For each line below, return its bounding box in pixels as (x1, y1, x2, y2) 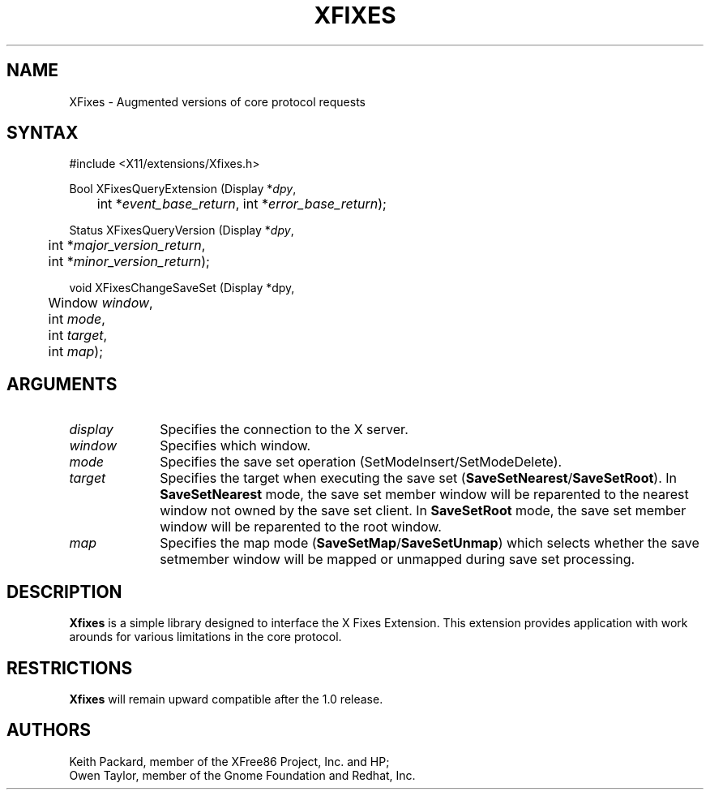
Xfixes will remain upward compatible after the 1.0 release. (69, 691, 383, 706)
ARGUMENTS (6, 373, 118, 394)
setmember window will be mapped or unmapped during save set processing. (160, 551, 635, 568)
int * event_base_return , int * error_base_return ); (96, 196, 387, 213)
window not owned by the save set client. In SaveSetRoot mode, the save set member (160, 502, 686, 519)
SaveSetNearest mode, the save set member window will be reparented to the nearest (160, 486, 689, 503)
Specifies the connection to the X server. (160, 421, 408, 438)
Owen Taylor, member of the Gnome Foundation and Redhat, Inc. (69, 768, 416, 782)
